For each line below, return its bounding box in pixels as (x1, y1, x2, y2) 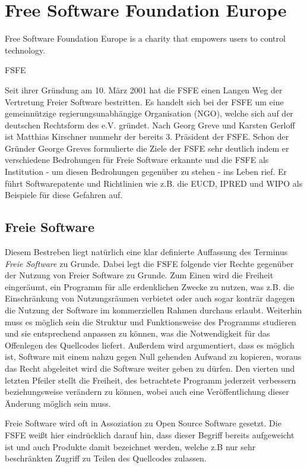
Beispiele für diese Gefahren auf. (5, 189, 123, 201)
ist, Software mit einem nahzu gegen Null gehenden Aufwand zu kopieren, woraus (5, 350, 302, 363)
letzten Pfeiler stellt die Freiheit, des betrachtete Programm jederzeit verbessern (5, 373, 296, 386)
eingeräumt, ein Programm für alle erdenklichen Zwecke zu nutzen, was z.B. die (5, 280, 295, 293)
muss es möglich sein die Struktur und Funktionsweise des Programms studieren (5, 315, 296, 328)
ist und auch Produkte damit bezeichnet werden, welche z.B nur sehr (5, 440, 256, 453)
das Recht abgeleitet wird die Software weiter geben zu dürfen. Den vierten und (5, 362, 295, 374)
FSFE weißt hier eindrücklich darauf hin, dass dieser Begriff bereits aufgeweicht (5, 428, 295, 441)
